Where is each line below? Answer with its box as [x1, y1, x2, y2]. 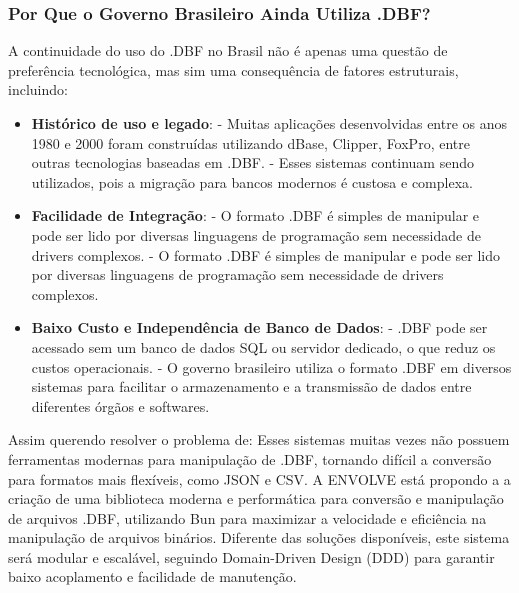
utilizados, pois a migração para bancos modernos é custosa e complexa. [31, 171, 473, 192]
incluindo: [8, 79, 68, 100]
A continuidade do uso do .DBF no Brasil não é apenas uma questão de [8, 40, 448, 61]
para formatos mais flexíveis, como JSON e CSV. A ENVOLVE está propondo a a [8, 468, 511, 489]
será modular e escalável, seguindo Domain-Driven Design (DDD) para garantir [8, 546, 495, 567]
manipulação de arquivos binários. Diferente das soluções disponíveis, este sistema [8, 527, 510, 548]
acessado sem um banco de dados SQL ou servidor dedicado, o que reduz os [31, 336, 496, 357]
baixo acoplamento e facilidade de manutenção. [8, 566, 297, 587]
